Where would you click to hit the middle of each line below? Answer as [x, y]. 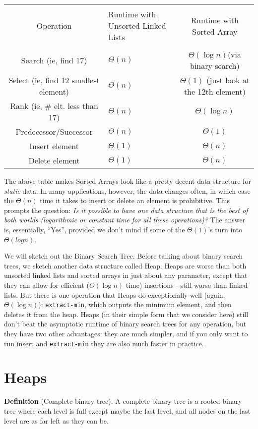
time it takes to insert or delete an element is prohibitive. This [135, 200]
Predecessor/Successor [54, 132]
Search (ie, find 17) [54, 60]
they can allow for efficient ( [47, 285]
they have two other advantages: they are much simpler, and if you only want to [126, 333]
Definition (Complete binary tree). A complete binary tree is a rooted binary [123, 401]
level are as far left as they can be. [56, 420]
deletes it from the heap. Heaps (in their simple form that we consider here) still [126, 314]
